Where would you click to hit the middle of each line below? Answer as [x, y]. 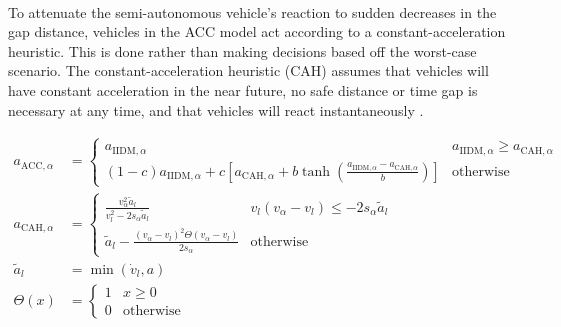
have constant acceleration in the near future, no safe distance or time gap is [243, 89]
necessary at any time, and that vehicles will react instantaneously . [216, 109]
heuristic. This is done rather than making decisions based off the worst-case [242, 50]
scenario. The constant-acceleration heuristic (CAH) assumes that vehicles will [248, 70]
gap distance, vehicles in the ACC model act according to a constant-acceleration [257, 31]
